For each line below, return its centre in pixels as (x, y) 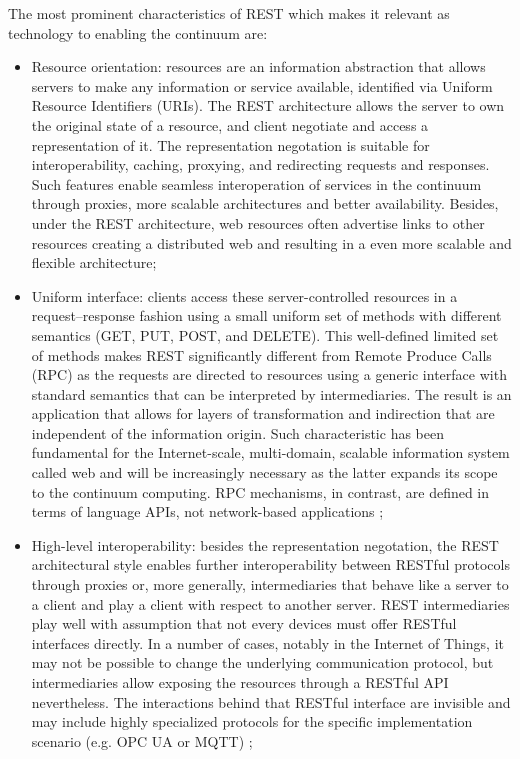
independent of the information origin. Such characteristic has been (237, 432)
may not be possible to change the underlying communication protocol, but (262, 662)
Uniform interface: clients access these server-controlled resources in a (244, 295)
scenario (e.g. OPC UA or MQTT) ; (142, 740)
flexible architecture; (94, 262)
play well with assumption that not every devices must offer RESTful (244, 623)
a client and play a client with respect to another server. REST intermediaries (270, 603)
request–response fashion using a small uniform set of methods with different (266, 315)
